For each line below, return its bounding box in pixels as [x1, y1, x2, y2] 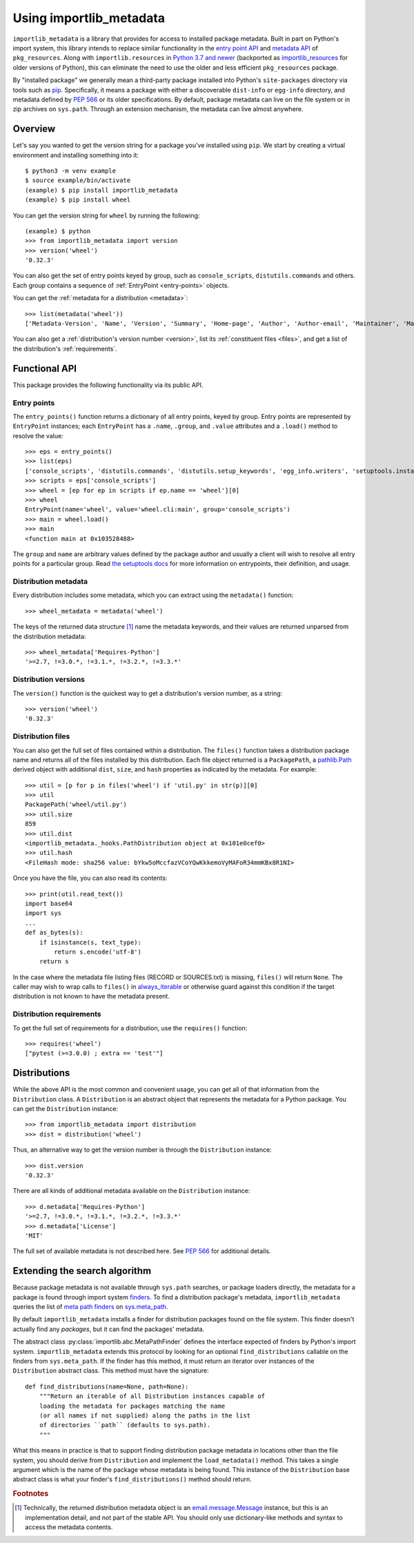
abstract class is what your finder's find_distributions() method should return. [12, 1475, 252, 1484]
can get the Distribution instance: [12, 1105, 119, 1113]
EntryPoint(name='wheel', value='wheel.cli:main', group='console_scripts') [25, 506, 291, 513]
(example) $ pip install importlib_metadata [25, 186, 179, 194]
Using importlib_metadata [12, 10, 166, 26]
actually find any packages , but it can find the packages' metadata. [12, 1325, 205, 1333]
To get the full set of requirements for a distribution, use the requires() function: [12, 1023, 248, 1032]
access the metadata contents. [25, 1523, 113, 1531]
